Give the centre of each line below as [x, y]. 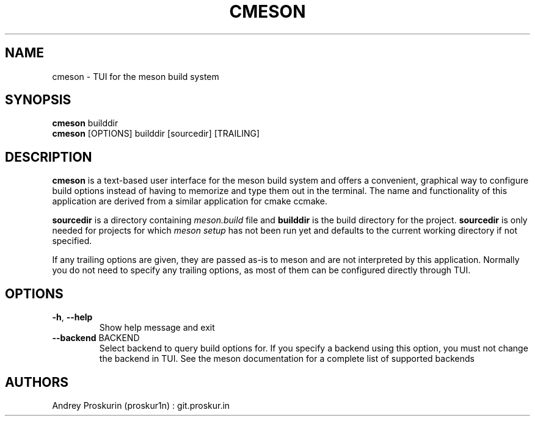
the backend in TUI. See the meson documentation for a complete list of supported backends [287, 359]
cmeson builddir [85, 123]
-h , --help [72, 317]
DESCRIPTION [49, 157]
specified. [72, 241]
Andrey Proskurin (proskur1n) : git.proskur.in [141, 405]
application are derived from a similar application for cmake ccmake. [190, 201]
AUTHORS [37, 382]
